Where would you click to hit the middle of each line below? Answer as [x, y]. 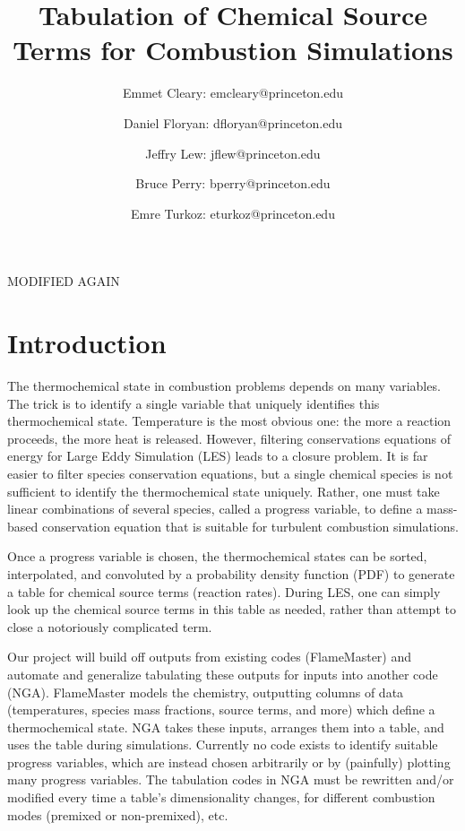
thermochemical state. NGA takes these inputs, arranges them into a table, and [226, 727]
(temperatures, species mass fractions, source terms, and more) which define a [221, 710]
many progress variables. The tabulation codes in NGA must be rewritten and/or [231, 779]
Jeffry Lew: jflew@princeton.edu [233, 153]
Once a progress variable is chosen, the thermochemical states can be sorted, [217, 556]
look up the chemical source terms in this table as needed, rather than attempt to [232, 609]
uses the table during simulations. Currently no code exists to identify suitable [223, 744]
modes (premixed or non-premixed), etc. [118, 814]
